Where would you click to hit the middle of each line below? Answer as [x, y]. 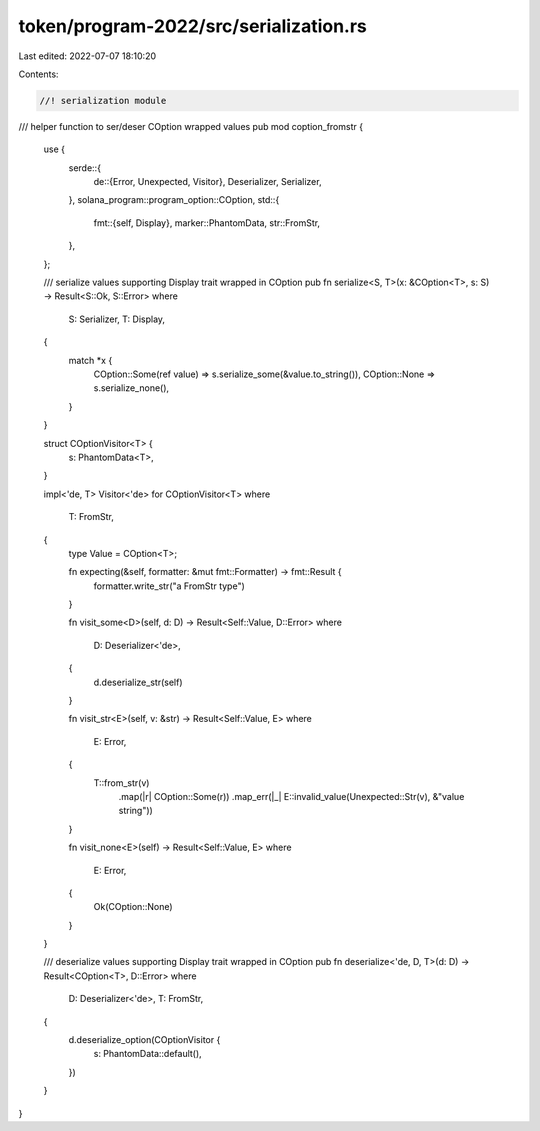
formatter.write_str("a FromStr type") [169, 586]
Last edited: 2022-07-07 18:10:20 [87, 56]
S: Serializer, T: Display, [116, 319]
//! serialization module [103, 100]
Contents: [38, 74]
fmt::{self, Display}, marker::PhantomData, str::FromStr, [206, 222]
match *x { [90, 360]
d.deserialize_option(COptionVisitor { [144, 1040]
